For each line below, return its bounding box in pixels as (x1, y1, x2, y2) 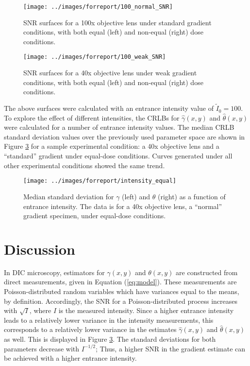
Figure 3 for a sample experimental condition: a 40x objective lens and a (4, 141, 219, 151)
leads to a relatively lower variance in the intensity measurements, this (4, 314, 214, 325)
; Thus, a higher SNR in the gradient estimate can (95, 343, 246, 353)
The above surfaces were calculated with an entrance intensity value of (4, 103, 214, 113)
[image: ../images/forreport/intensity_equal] (23, 177, 176, 185)
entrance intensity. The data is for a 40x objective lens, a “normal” (23, 201, 222, 211)
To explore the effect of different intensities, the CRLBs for (4, 112, 180, 122)
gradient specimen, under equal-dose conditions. (23, 210, 166, 221)
